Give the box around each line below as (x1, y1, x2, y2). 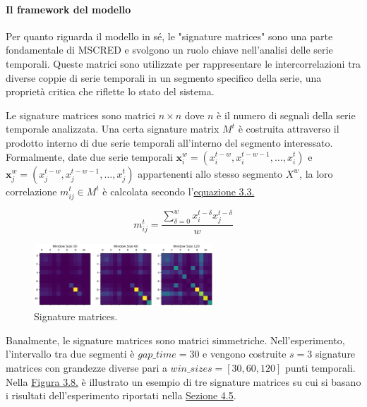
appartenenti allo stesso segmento (138, 166, 283, 181)
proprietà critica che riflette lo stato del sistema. (6, 84, 215, 99)
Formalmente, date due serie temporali (6, 149, 173, 164)
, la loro (299, 166, 333, 181)
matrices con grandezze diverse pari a (6, 360, 167, 375)
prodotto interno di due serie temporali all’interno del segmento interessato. (6, 135, 333, 150)
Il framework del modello (6, 1, 131, 16)
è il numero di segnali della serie (217, 107, 356, 122)
